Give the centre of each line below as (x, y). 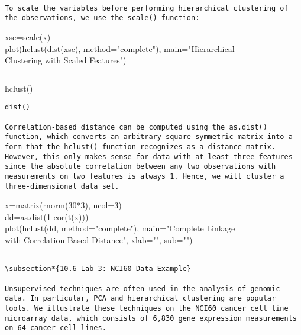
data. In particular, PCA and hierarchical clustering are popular (140, 299)
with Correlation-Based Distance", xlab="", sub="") (99, 240)
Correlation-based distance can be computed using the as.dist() (136, 127)
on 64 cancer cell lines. (56, 328)
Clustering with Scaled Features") (66, 60)
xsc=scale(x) (28, 36)
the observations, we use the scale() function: (102, 18)
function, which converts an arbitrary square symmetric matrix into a (149, 137)
